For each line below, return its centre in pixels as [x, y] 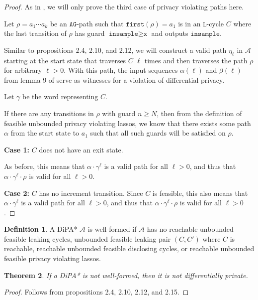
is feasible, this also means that [200, 193]
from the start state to [45, 133]
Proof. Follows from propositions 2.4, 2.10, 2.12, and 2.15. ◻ [96, 292]
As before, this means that [44, 166]
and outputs [170, 33]
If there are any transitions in [49, 113]
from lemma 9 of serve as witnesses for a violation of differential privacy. [114, 79]
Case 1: [17, 149]
